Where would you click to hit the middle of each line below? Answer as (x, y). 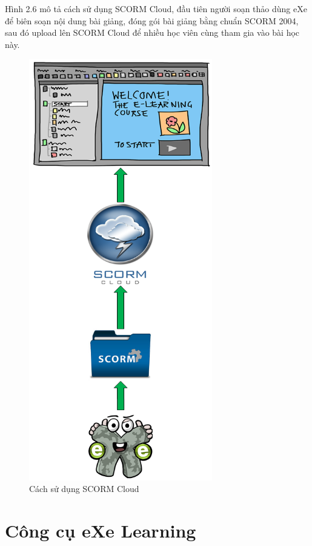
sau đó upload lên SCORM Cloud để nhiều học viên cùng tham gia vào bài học (152, 32)
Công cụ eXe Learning (101, 530)
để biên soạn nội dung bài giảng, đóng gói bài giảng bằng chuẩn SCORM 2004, (152, 20)
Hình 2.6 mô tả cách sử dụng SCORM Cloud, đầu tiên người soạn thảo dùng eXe (156, 8)
